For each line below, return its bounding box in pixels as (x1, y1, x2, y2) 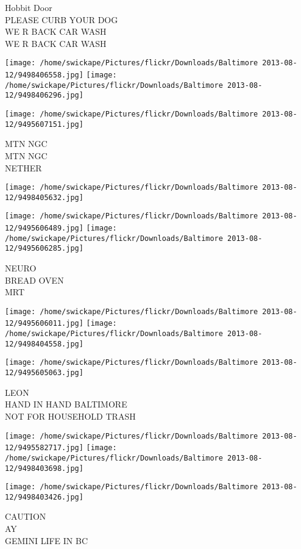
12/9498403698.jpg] (5, 464, 83, 473)
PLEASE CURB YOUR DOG (5, 13, 118, 26)
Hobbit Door (5, 1, 52, 13)
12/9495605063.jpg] (5, 368, 83, 378)
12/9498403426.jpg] (5, 492, 83, 501)
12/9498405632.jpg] (5, 193, 83, 202)
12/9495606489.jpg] (5, 224, 83, 233)
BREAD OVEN (5, 273, 64, 286)
